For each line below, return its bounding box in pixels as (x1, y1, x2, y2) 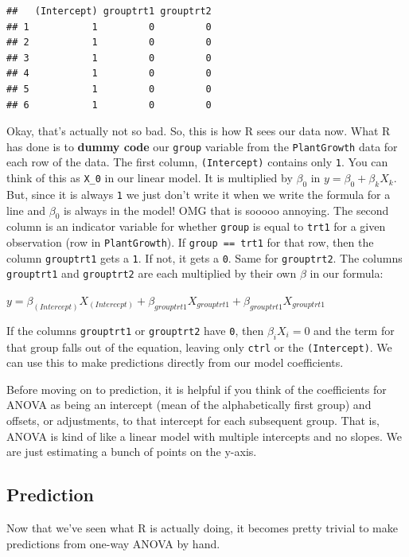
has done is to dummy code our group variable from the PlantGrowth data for (6, 138, 398, 154)
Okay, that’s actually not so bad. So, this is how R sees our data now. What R (6, 123, 391, 139)
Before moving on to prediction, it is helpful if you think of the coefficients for (6, 380, 387, 397)
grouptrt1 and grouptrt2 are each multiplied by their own (6, 265, 297, 282)
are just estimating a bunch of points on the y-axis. (6, 443, 257, 460)
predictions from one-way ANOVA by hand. (6, 535, 220, 551)
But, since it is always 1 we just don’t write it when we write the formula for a (6, 185, 391, 202)
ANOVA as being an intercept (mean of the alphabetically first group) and (6, 396, 372, 413)
